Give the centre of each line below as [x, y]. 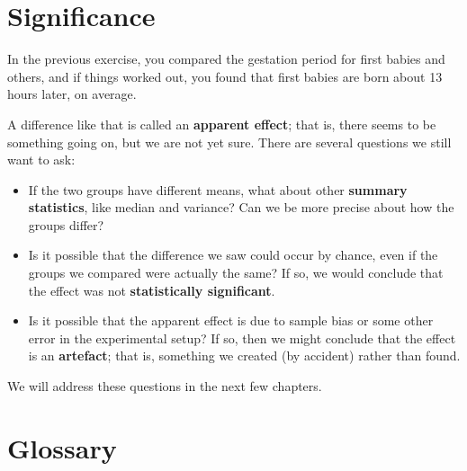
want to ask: [41, 160]
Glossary [62, 447]
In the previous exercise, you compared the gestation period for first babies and [226, 59]
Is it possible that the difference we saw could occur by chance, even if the [233, 255]
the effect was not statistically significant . [152, 290]
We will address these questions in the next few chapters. [165, 386]
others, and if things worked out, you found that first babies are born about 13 [225, 76]
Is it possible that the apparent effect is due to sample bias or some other [231, 320]
